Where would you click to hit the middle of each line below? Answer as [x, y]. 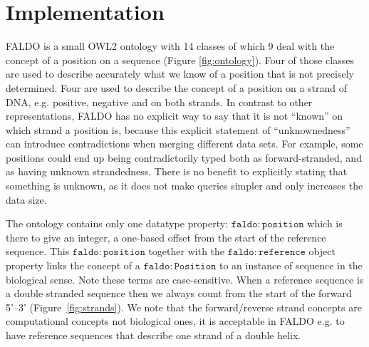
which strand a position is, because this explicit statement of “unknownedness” [178, 129]
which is [325, 223]
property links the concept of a [73, 265]
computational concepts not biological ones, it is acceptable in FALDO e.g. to [175, 321]
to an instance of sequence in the [291, 265]
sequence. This [38, 251]
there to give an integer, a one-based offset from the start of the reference [166, 237]
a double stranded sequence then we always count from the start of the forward [179, 293]
